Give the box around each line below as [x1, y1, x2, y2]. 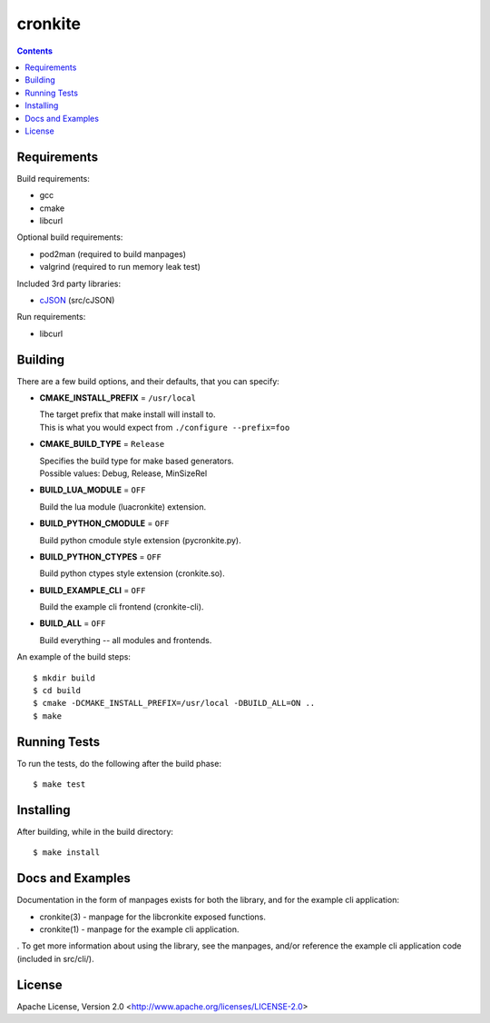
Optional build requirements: [16, 232, 123, 243]
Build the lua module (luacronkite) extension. [39, 501, 207, 512]
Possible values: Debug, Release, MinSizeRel [39, 468, 208, 479]
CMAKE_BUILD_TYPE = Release [39, 439, 165, 450]
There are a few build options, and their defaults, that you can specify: [16, 375, 280, 386]
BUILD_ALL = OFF [39, 618, 106, 629]
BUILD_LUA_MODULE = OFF [39, 484, 146, 495]
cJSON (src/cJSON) [39, 294, 115, 305]
